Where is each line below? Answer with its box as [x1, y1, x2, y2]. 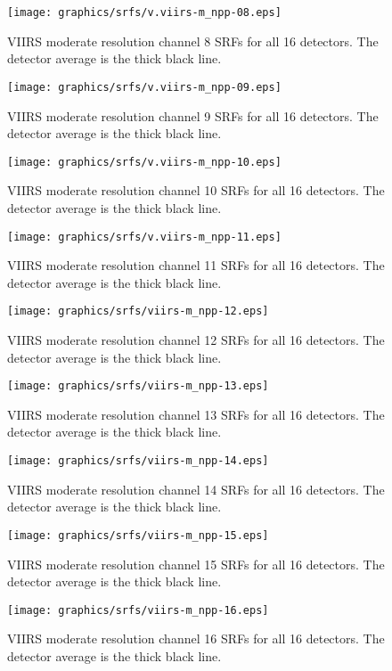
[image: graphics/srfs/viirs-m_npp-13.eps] [7, 380, 269, 393]
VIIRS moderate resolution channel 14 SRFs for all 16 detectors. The [7, 479, 385, 498]
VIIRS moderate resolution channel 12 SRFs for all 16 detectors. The [7, 331, 385, 349]
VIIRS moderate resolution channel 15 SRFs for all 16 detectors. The [7, 554, 385, 573]
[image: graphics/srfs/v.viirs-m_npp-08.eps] [7, 6, 282, 19]
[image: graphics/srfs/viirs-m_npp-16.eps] [7, 603, 269, 617]
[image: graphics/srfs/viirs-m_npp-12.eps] [7, 305, 269, 318]
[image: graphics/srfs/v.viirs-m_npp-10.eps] [7, 155, 282, 168]
